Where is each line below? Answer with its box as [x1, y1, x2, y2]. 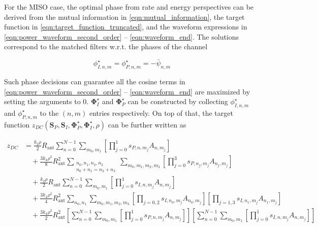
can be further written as [108, 119, 186, 129]
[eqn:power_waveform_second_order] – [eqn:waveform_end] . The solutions [4, 31, 239, 42]
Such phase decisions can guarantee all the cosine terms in [4, 76, 185, 86]
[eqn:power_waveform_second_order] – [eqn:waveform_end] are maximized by [4, 86, 250, 96]
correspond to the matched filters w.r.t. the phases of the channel [4, 41, 208, 52]
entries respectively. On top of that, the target [89, 107, 233, 118]
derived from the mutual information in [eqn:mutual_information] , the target [4, 11, 245, 22]
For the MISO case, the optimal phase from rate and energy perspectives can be [4, 2, 254, 12]
